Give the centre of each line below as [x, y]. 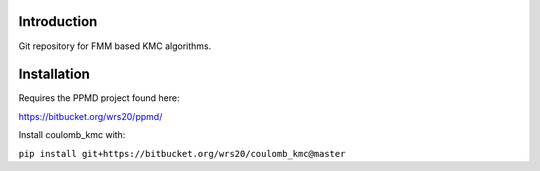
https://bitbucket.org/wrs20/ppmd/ [90, 116]
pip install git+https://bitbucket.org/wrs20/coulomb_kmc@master [182, 153]
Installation [54, 74]
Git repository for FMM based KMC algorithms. [115, 46]
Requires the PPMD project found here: [99, 98]
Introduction [58, 21]
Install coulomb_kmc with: [72, 135]
